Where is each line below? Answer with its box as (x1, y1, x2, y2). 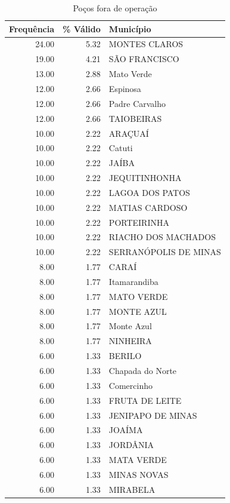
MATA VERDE (108, 453, 167, 466)
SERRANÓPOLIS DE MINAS (108, 246, 221, 258)
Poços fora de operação (73, 2, 157, 14)
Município (108, 22, 151, 35)
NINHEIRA (108, 335, 152, 347)
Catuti (108, 142, 133, 154)
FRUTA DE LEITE (108, 394, 182, 406)
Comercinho (108, 379, 153, 391)
